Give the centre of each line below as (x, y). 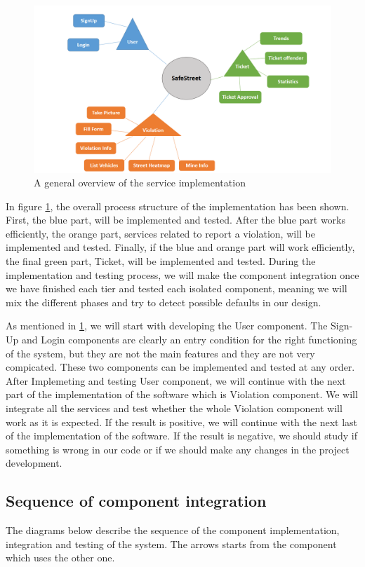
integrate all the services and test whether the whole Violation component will (174, 408)
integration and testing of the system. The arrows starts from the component (171, 544)
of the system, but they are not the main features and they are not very (160, 353)
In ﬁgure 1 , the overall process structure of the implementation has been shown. (178, 206)
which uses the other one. (60, 558)
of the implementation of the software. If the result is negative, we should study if (181, 436)
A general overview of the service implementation (140, 183)
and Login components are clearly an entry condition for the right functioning (189, 340)
